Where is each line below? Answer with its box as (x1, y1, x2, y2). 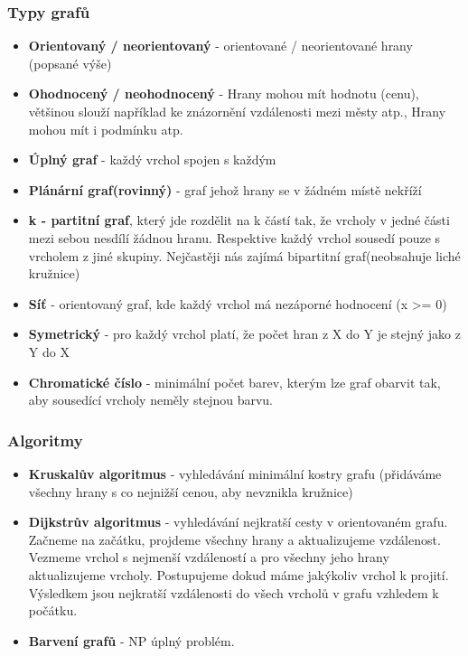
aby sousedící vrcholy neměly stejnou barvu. (28, 390, 274, 409)
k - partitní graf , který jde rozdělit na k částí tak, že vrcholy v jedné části (28, 211, 450, 230)
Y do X (28, 342, 70, 361)
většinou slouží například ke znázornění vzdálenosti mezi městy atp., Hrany (28, 102, 446, 120)
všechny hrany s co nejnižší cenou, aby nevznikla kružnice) (28, 482, 353, 501)
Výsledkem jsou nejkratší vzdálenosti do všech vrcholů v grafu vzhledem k (28, 583, 439, 602)
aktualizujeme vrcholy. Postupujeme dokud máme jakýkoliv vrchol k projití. (28, 565, 449, 584)
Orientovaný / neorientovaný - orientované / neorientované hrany (28, 36, 413, 55)
